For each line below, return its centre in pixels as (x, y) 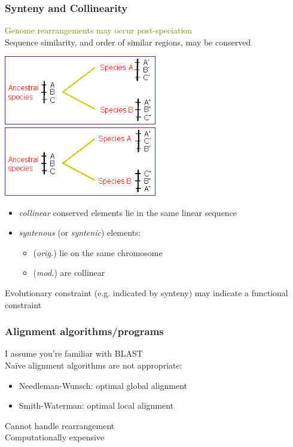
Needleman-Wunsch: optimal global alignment (103, 385)
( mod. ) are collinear (69, 273)
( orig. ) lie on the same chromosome (98, 252)
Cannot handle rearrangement (60, 425)
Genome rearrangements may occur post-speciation (99, 30)
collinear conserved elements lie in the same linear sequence (128, 212)
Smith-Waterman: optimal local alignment (96, 405)
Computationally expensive (55, 437)
